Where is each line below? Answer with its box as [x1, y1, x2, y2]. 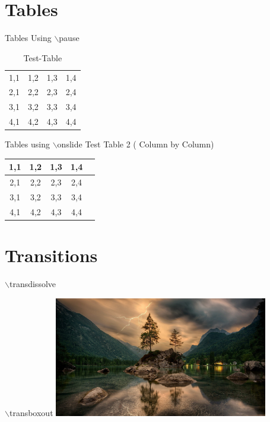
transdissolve [9, 278, 56, 290]
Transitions [5, 243, 98, 267]
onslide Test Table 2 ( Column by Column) [57, 138, 214, 150]
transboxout [9, 406, 53, 418]
